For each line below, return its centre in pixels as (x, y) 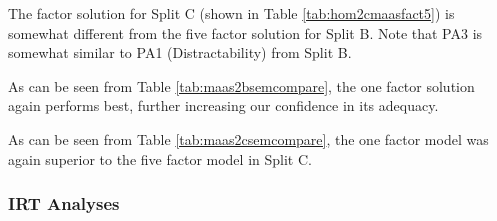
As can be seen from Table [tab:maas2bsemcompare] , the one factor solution (241, 85)
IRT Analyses (64, 203)
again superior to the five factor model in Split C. (160, 158)
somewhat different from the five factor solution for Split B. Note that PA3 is (245, 32)
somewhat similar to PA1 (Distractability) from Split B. (180, 52)
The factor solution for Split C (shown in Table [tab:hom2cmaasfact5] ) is (231, 13)
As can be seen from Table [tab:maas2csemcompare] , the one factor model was (248, 138)
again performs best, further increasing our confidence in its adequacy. (223, 105)
